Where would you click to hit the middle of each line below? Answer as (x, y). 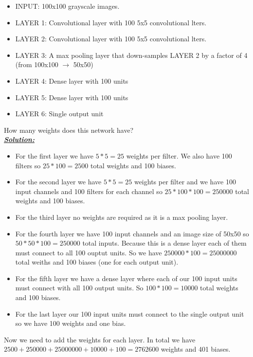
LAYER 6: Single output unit (59, 114)
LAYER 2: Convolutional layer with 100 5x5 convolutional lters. (111, 39)
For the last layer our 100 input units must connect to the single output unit (130, 313)
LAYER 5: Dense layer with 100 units (72, 97)
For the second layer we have (58, 182)
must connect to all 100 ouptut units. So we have (89, 252)
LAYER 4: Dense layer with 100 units (72, 80)
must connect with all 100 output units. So (79, 288)
